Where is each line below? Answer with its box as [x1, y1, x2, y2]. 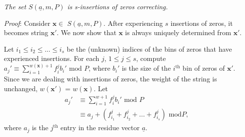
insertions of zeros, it [170, 18, 233, 28]
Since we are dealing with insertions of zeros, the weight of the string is [4, 74, 217, 84]
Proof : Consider [4, 18, 50, 28]
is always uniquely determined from [125, 27, 231, 38]
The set [4, 1, 26, 11]
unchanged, [4, 83, 38, 93]
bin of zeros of [183, 63, 225, 73]
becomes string [4, 27, 48, 38]
